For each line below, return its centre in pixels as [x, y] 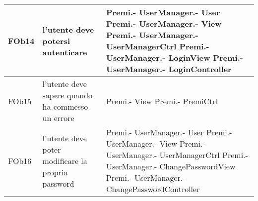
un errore [58, 118]
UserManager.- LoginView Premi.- [174, 58]
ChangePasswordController [153, 189]
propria [55, 172]
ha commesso [65, 106]
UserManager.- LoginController [169, 69]
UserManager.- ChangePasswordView [171, 166]
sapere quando [67, 95]
